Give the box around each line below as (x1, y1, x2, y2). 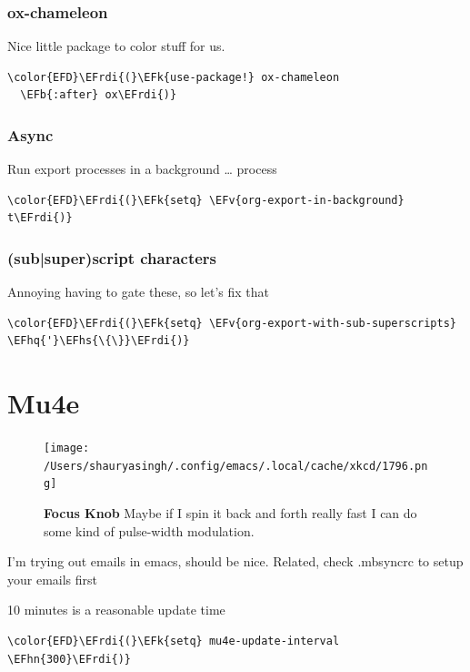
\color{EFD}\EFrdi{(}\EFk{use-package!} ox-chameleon (7, 70, 340, 84)
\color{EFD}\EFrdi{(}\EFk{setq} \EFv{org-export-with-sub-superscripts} (7, 316, 456, 330)
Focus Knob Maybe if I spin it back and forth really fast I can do (44, 504, 417, 523)
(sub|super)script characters (7, 246, 217, 269)
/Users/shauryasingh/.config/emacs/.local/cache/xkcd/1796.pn (44, 459, 428, 473)
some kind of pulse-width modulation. (44, 521, 255, 540)
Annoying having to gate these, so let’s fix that (7, 282, 270, 301)
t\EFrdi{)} (7, 211, 73, 225)
